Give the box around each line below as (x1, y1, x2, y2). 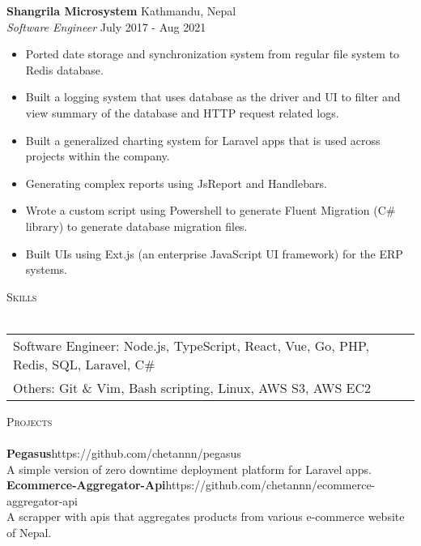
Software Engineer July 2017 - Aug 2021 (6, 18, 206, 35)
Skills (6, 288, 37, 305)
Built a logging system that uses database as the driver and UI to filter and (25, 88, 401, 105)
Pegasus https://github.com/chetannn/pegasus (6, 445, 241, 462)
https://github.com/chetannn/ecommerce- (165, 476, 376, 493)
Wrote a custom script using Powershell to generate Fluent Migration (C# (25, 202, 396, 219)
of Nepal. (6, 524, 52, 541)
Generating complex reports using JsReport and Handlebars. (25, 174, 327, 191)
